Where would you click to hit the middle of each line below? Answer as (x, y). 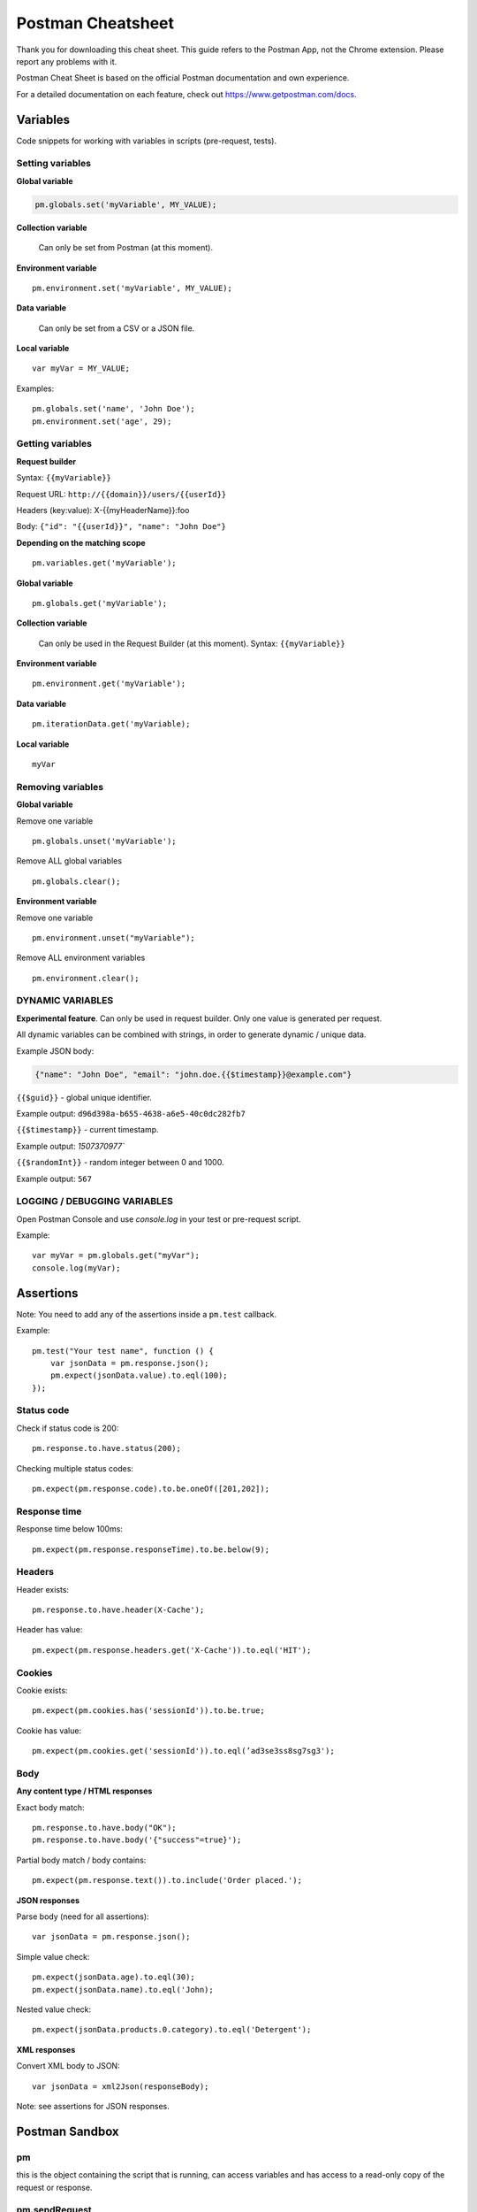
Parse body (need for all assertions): (83, 1916)
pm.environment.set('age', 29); (102, 421)
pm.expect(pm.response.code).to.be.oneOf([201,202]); (151, 1489)
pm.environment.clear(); (86, 978)
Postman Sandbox (68, 2131)
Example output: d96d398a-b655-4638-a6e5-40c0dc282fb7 (131, 1113)
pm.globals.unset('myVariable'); (104, 841)
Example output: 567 (54, 1179)
